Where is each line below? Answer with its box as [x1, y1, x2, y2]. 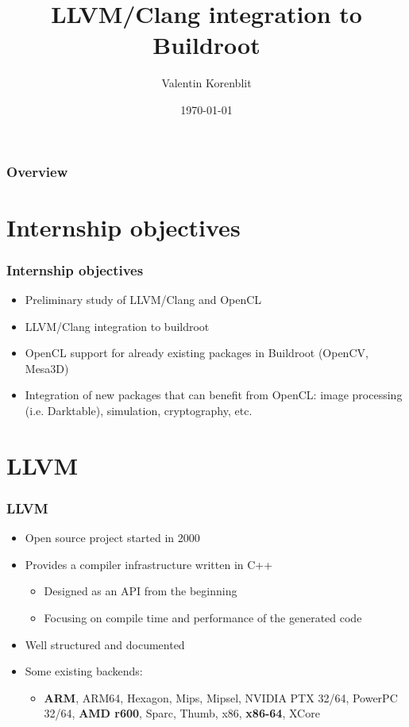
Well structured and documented [25, 636, 185, 652]
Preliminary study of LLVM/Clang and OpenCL [25, 291, 262, 308]
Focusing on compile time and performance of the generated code [44, 609, 362, 625]
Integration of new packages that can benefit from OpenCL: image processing [25, 387, 403, 403]
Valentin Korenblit [161, 75, 252, 91]
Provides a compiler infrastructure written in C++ [25, 556, 273, 572]
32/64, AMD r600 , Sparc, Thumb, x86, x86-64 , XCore [44, 705, 320, 721]
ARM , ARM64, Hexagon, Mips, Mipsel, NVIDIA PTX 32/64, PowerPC [44, 689, 398, 706]
